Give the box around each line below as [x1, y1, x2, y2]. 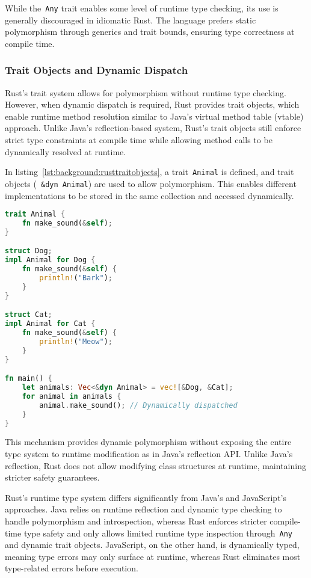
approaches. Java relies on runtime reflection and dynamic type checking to [5, 503, 282, 515]
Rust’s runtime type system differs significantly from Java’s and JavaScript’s [5, 491, 287, 503]
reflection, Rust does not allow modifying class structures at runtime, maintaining [5, 459, 306, 472]
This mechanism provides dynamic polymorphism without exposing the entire [5, 435, 292, 448]
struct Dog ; [5, 247, 52, 256]
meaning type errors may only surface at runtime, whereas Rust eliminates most [5, 550, 301, 562]
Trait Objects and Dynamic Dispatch [5, 63, 188, 78]
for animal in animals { [22, 392, 122, 401]
